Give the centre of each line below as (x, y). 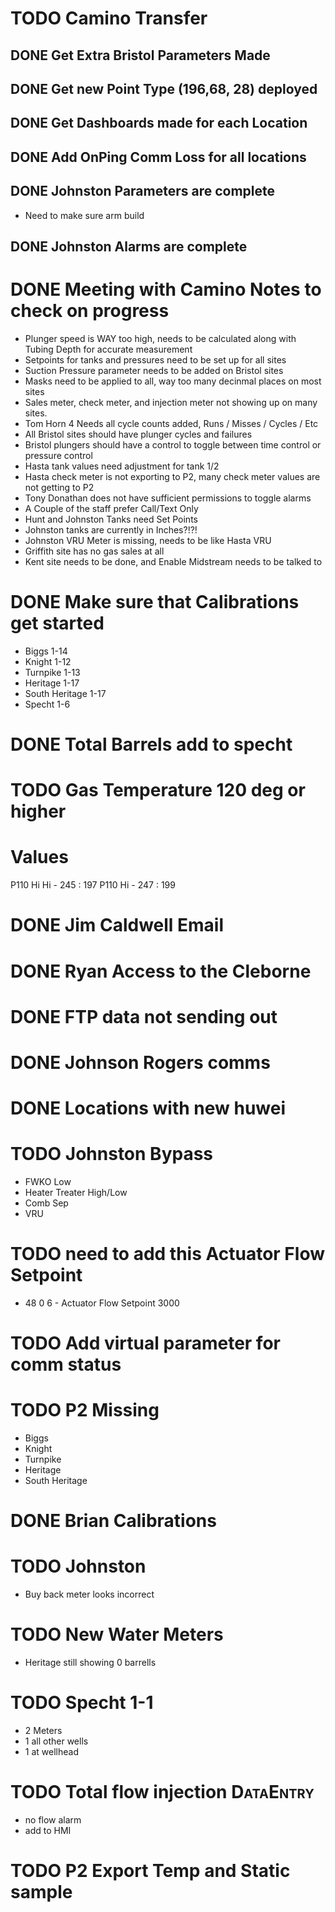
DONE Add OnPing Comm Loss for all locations (158, 157)
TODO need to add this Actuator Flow (167, 1254)
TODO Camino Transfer (109, 18)
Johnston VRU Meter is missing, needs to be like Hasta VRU (148, 540)
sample (41, 1892)
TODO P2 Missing (85, 1410)
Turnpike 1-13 (52, 672)
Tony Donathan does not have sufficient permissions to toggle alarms (168, 498)
